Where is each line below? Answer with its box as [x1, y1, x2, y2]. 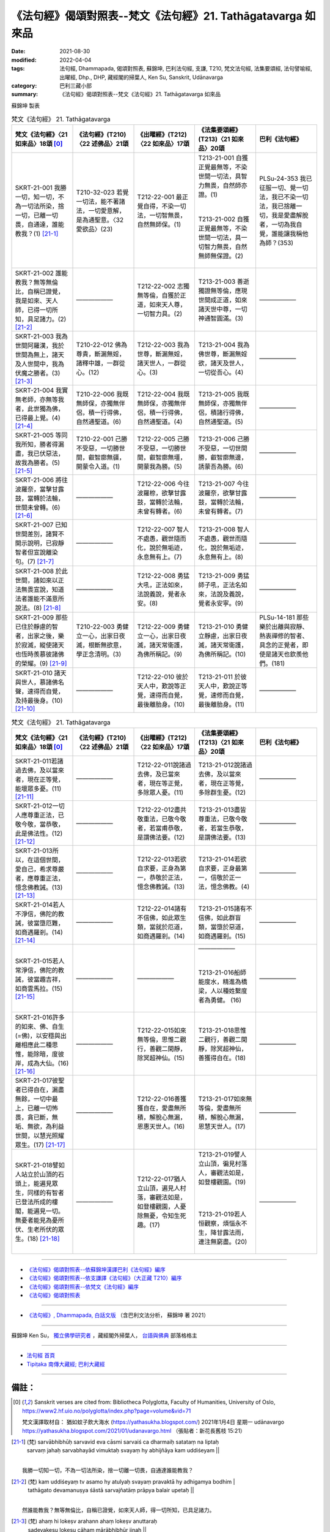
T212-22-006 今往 [137, 480, 189, 488]
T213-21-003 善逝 [198, 278, 250, 286]
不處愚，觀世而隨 [198, 534, 248, 543]
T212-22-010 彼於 [137, 673, 189, 681]
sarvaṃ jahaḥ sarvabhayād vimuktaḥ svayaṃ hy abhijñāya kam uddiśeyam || [26, 1447, 220, 1454]
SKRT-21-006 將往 [15, 476, 68, 484]
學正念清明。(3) [76, 650, 122, 659]
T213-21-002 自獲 [198, 215, 250, 224]
